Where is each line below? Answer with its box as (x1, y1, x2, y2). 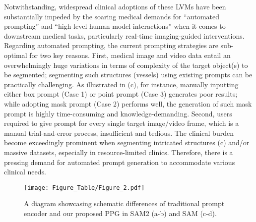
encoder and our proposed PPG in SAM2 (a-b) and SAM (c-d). (24, 208, 217, 218)
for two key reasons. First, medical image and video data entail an (29, 50, 231, 60)
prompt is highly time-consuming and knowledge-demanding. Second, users (4, 108, 232, 118)
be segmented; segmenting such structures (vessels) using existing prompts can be (4, 69, 253, 80)
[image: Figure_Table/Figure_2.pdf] (24, 184, 145, 191)
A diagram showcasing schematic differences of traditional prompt (24, 198, 225, 209)
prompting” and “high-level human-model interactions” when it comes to (4, 21, 226, 31)
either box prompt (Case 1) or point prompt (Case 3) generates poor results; (4, 89, 238, 99)
